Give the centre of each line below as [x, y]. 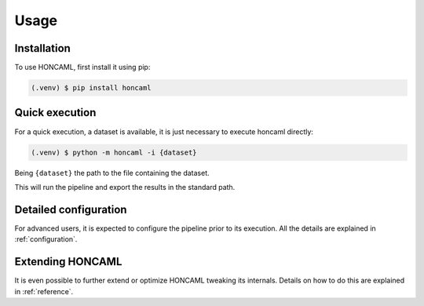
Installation [42, 48]
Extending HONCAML [68, 262]
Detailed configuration [71, 209]
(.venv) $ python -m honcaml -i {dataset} [114, 152]
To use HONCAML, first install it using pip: [82, 67]
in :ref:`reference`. [44, 291]
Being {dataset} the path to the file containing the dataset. [112, 173]
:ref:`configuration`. [46, 239]
